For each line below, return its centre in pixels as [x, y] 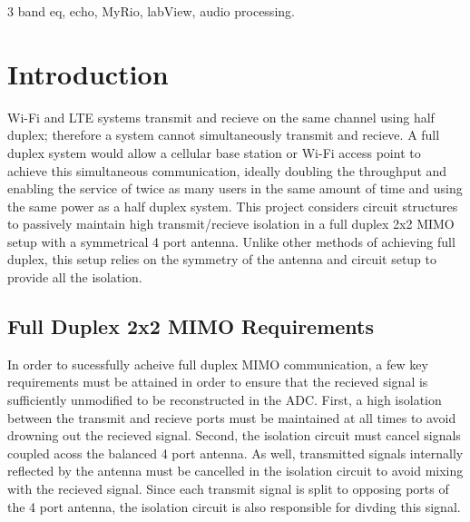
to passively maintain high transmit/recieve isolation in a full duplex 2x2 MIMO [231, 224]
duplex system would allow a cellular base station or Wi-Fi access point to [214, 152]
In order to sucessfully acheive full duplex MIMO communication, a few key [218, 364]
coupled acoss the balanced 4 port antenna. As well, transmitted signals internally [235, 453]
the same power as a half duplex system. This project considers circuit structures [233, 206]
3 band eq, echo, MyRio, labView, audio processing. [151, 11]
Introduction [88, 73]
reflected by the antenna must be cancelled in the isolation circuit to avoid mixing [235, 471]
